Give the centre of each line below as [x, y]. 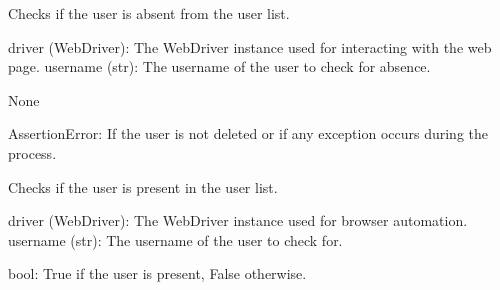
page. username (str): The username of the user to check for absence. [219, 66]
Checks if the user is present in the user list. [143, 186]
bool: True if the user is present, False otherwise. [157, 273]
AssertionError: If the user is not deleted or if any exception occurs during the [248, 133]
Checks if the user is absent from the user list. [149, 13]
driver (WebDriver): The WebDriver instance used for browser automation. [238, 220]
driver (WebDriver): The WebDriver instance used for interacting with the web [250, 46]
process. [32, 152]
